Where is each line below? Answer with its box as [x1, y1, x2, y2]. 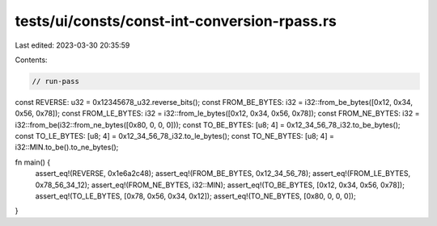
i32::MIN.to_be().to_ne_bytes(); [15, 142, 119, 153]
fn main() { [15, 157, 51, 167]
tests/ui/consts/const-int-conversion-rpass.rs [15, 12, 337, 30]
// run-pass [32, 77, 80, 86]
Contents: [15, 55, 48, 65]
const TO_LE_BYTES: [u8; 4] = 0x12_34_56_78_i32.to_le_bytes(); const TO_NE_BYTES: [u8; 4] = [15, 132, 335, 141]
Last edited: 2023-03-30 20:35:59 [15, 40, 130, 50]
